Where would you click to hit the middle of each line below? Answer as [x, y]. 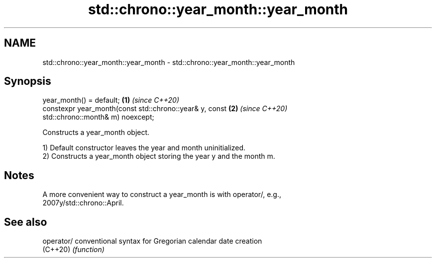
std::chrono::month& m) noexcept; [98, 117]
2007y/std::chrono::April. [83, 203]
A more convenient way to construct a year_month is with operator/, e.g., [162, 195]
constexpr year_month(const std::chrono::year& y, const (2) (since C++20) [165, 109]
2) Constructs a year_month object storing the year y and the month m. [159, 156]
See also [26, 222]
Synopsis [28, 81]
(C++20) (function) [73, 250]
